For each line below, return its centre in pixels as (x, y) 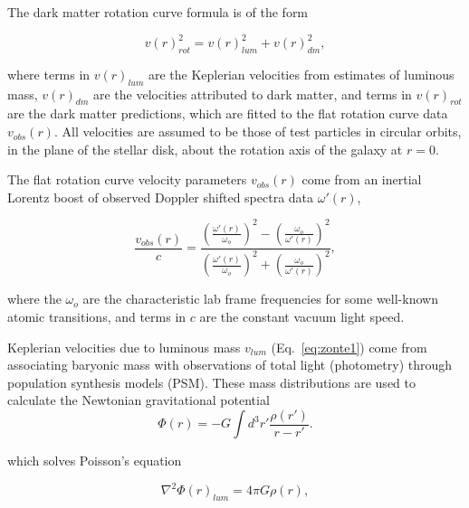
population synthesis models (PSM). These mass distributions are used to (211, 382)
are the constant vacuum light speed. (302, 316)
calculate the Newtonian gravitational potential (139, 400)
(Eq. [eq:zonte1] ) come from (349, 347)
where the (34, 299)
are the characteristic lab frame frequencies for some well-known (260, 299)
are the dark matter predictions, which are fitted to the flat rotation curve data (228, 113)
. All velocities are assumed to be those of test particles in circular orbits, (258, 132)
